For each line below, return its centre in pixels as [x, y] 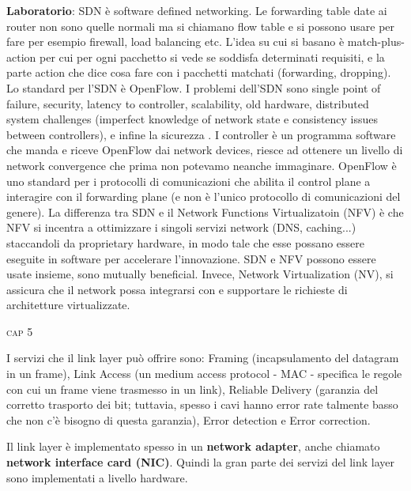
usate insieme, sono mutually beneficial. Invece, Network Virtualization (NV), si [200, 274]
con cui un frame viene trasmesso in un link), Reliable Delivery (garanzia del [192, 389]
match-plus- [376, 42]
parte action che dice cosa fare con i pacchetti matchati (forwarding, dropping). [199, 72]
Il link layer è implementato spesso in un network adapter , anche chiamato [193, 446]
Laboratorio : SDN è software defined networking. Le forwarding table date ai [197, 10]
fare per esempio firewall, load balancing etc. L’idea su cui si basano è [175, 42]
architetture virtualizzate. [68, 305]
